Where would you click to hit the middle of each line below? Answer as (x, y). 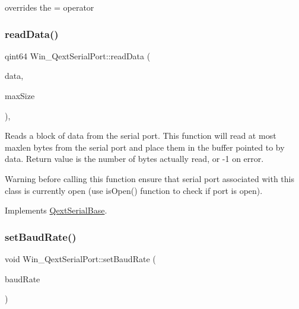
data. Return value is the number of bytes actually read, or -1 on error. (134, 159)
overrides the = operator (50, 7)
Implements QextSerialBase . (56, 210)
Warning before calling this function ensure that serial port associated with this (149, 178)
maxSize (20, 95)
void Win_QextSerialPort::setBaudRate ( (80, 258)
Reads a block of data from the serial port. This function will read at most (141, 136)
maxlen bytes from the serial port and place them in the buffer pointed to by (145, 147)
